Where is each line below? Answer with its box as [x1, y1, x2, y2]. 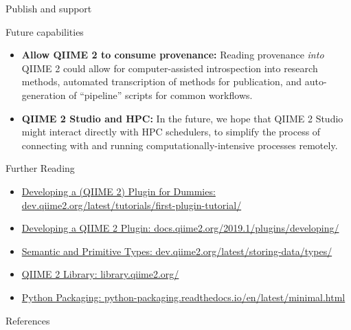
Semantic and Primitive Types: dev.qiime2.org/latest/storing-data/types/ [21, 243, 332, 258]
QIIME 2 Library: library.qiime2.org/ [21, 267, 179, 281]
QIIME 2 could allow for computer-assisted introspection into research [21, 60, 318, 75]
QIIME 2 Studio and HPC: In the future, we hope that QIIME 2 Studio [21, 111, 343, 125]
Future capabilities [5, 24, 84, 38]
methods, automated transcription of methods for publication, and [21, 74, 302, 89]
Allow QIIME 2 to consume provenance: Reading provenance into [21, 47, 324, 62]
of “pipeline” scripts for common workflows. [69, 87, 253, 102]
